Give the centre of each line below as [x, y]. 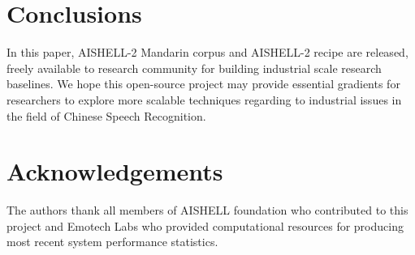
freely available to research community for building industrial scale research [194, 68]
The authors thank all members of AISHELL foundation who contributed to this [207, 210]
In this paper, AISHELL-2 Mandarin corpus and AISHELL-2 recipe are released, [207, 52]
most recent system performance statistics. [112, 242]
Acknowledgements [115, 171]
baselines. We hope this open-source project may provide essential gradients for [203, 84]
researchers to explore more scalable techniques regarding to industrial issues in [204, 99]
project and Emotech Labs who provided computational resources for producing [205, 225]
